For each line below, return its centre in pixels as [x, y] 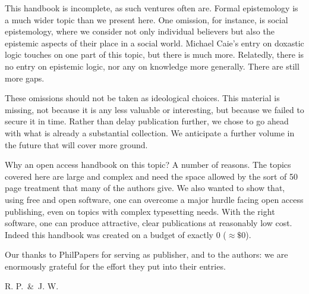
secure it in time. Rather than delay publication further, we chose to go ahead [147, 121]
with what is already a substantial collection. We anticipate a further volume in [150, 132]
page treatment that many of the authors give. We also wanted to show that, [145, 188]
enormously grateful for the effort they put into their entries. [115, 266]
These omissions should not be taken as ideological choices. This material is [142, 98]
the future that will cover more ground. [76, 144]
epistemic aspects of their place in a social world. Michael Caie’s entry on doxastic [154, 43]
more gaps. [25, 78]
